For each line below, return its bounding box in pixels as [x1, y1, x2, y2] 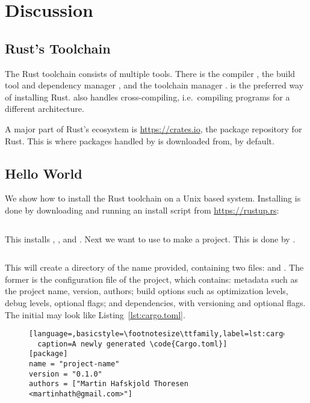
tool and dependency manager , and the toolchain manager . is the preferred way [5, 79, 304, 91]
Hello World [5, 164, 82, 182]
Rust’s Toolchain [5, 38, 111, 57]
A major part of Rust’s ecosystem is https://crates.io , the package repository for [5, 122, 302, 135]
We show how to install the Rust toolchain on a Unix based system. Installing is [5, 192, 301, 205]
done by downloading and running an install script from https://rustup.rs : [5, 203, 279, 216]
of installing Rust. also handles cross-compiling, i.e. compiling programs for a [5, 90, 290, 103]
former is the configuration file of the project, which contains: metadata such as [5, 272, 298, 285]
